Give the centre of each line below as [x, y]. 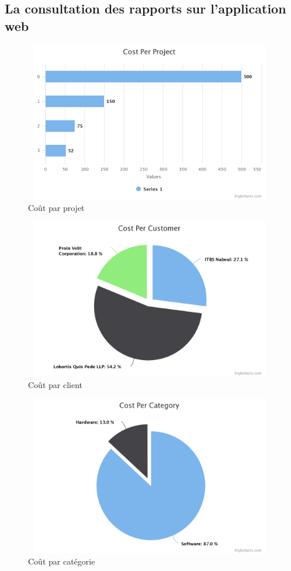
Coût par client [55, 384]
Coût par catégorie [62, 561]
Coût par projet [56, 207]
